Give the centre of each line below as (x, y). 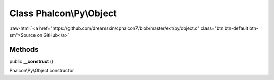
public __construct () (31, 61)
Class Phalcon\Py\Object (63, 13)
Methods (24, 50)
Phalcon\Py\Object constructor (42, 71)
